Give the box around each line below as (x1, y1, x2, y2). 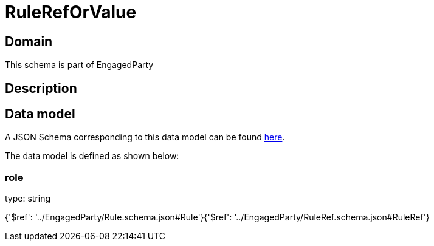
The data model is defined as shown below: (5, 151, 179, 162)
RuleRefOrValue (5, 2, 137, 22)
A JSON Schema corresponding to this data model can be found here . (5, 132, 285, 143)
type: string (5, 193, 51, 204)
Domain (5, 33, 53, 49)
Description (5, 80, 77, 96)
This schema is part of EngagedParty (5, 60, 154, 70)
